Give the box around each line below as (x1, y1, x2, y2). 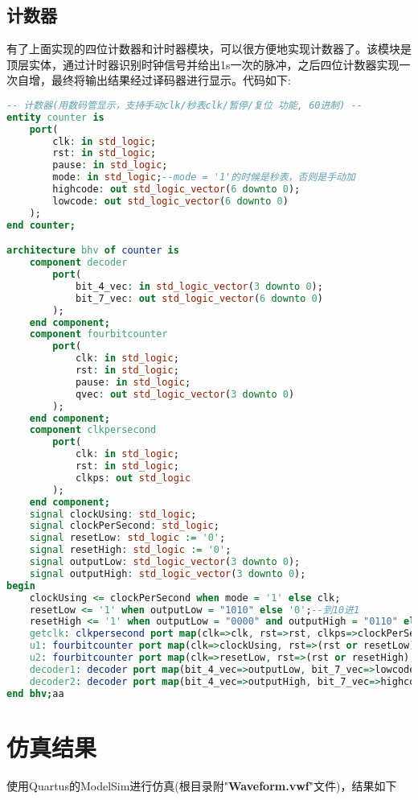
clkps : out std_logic (75, 472, 191, 484)
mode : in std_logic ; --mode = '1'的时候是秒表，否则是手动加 (52, 171, 355, 184)
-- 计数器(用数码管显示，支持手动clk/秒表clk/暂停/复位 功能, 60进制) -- (6, 99, 363, 111)
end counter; (6, 219, 76, 231)
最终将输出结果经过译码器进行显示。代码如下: (51, 72, 291, 89)
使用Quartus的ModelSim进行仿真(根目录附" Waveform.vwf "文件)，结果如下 (6, 777, 397, 794)
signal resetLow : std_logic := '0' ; (29, 532, 226, 544)
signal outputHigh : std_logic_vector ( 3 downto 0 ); (29, 567, 306, 579)
